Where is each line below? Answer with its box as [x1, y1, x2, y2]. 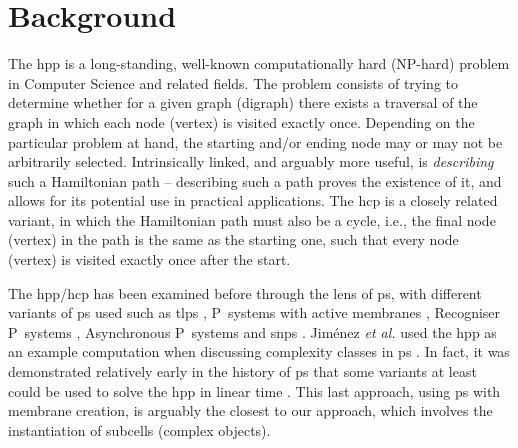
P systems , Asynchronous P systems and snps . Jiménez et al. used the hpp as [8, 321, 497, 342]
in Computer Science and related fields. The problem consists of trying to [8, 72, 459, 93]
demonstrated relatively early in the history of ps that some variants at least [8, 361, 477, 382]
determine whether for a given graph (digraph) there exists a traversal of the [8, 92, 478, 113]
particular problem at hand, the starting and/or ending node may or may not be [8, 131, 503, 152]
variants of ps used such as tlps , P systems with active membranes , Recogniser [8, 302, 501, 323]
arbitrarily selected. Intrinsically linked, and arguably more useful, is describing [8, 151, 494, 172]
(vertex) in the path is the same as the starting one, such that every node [8, 229, 459, 250]
